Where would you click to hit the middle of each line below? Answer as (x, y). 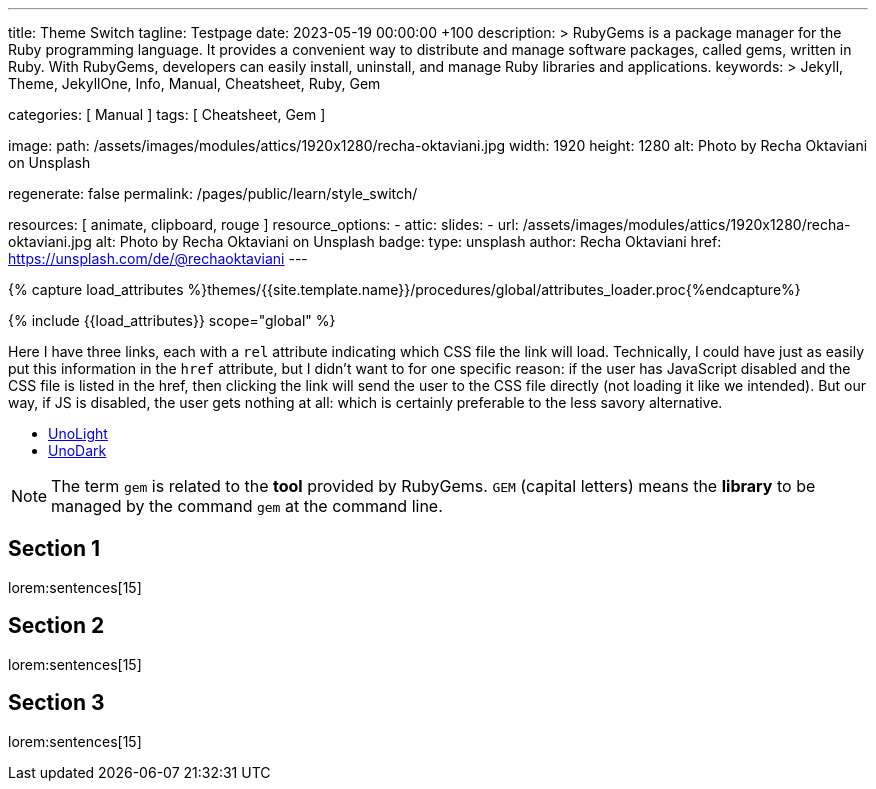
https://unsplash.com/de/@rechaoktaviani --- (158, 258)
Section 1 (54, 549)
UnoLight (78, 433)
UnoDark (77, 450)
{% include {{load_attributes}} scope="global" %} (172, 320)
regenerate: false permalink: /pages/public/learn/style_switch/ (213, 193)
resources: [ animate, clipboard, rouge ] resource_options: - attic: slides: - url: (263, 224)
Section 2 (56, 626)
